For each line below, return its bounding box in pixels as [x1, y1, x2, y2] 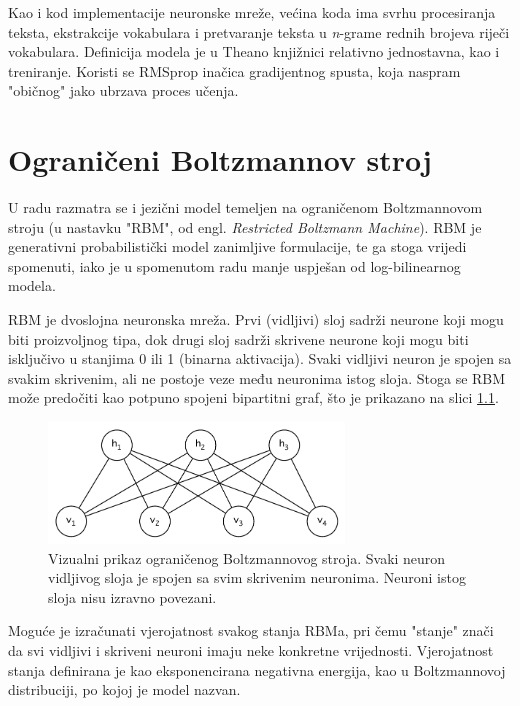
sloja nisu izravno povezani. [48, 586, 217, 607]
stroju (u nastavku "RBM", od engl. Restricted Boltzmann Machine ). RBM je [8, 216, 482, 237]
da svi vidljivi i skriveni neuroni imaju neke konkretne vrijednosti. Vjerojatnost [8, 639, 494, 660]
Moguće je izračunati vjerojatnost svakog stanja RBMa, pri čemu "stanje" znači [8, 620, 494, 641]
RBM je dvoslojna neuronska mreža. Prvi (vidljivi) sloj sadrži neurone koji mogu [8, 309, 504, 330]
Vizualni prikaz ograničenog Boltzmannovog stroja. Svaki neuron [48, 547, 446, 568]
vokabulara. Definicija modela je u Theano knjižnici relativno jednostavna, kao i [8, 41, 500, 62]
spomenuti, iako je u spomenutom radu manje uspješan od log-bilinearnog [8, 255, 461, 276]
